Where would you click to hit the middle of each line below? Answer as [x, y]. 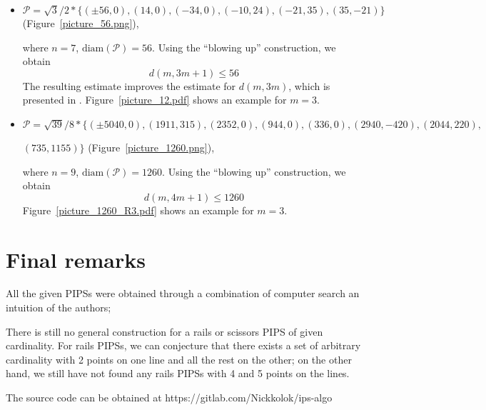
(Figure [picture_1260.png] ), [151, 147]
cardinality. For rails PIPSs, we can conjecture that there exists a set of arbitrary [183, 345]
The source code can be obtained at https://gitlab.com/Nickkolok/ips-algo [169, 397]
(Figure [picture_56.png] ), [81, 23]
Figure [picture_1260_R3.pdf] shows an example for [138, 210]
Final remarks [76, 259]
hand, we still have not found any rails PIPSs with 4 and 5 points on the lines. [178, 373]
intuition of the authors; [59, 307]
